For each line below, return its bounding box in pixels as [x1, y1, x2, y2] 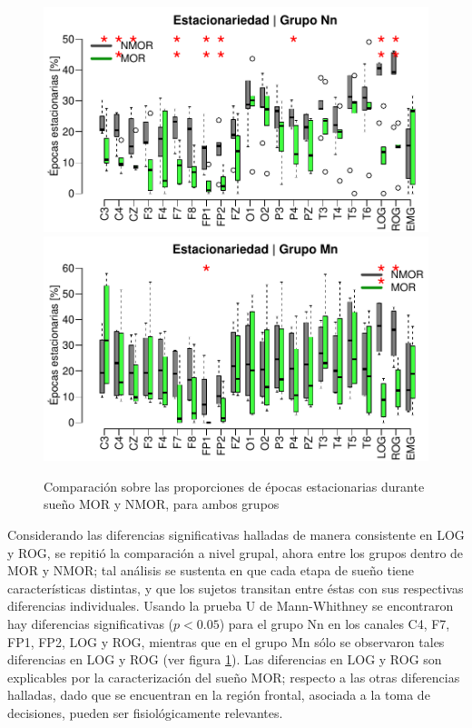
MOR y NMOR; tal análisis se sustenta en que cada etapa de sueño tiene [7, 561, 415, 580]
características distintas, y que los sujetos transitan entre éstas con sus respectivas [7, 578, 464, 597]
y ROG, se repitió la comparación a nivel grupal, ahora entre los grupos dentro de [7, 543, 464, 562]
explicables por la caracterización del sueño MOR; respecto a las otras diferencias [7, 667, 460, 686]
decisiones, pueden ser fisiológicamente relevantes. [7, 703, 283, 722]
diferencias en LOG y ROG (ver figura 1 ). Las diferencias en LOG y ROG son [7, 650, 442, 669]
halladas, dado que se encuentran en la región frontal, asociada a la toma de [7, 685, 430, 704]
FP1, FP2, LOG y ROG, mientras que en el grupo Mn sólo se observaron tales [7, 632, 445, 651]
